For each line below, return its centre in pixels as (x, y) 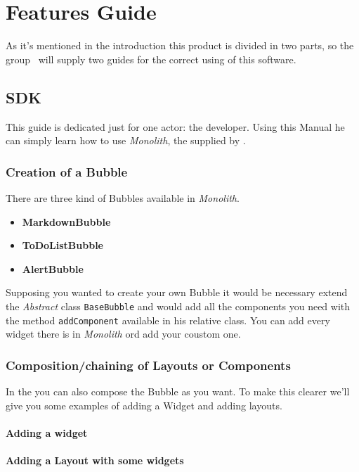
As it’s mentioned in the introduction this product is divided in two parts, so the (180, 45)
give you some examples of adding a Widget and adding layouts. (144, 405)
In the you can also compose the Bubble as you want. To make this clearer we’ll (178, 391)
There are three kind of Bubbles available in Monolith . (123, 197)
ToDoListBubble (63, 245)
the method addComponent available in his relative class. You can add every (168, 320)
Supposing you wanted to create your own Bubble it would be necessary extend (177, 292)
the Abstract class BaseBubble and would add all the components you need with (178, 306)
